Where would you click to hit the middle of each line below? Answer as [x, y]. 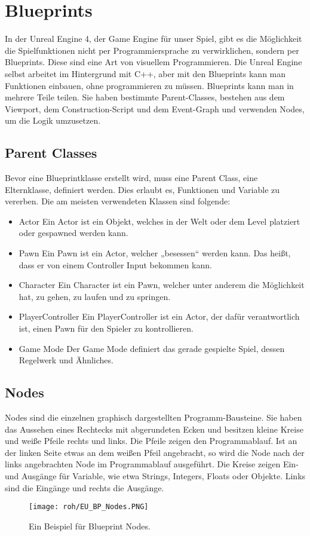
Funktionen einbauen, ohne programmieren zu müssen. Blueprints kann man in [149, 85]
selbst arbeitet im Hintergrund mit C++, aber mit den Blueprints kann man [145, 73]
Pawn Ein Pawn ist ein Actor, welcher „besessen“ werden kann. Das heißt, [155, 253]
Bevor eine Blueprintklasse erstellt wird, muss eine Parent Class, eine [131, 178]
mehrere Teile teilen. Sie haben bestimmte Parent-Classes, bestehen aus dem [145, 97]
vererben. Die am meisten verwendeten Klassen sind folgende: [118, 201]
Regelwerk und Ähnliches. [66, 360]
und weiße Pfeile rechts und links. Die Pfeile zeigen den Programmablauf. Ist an [151, 441]
